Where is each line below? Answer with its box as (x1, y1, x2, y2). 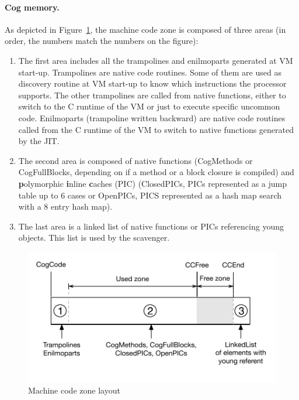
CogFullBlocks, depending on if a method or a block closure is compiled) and (18, 166, 294, 178)
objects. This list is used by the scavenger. (18, 231, 170, 244)
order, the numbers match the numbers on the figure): (5, 35, 199, 47)
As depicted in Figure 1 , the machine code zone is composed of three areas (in (5, 23, 286, 35)
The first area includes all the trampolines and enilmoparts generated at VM (18, 54, 293, 66)
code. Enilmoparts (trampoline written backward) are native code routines (18, 111, 286, 124)
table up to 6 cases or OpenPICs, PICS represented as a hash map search (18, 189, 281, 201)
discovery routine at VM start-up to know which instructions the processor (18, 77, 287, 90)
